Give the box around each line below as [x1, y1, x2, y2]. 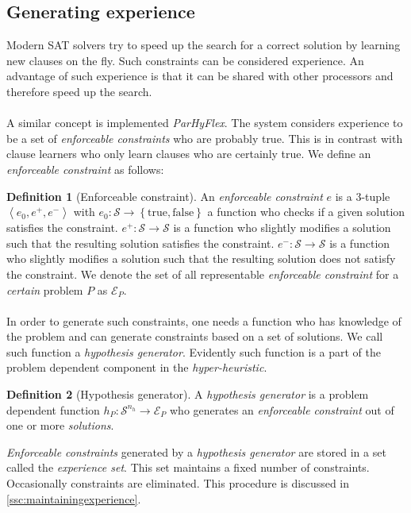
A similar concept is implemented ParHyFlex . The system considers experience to [6, 114, 403, 131]
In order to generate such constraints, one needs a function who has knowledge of [6, 312, 401, 329]
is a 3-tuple [335, 187, 390, 204]
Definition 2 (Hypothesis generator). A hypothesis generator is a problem [6, 386, 369, 403]
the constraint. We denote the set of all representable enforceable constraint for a [6, 265, 399, 282]
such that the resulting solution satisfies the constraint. [6, 234, 275, 251]
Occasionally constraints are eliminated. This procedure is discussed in [6, 475, 350, 492]
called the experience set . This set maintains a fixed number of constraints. [6, 459, 370, 476]
